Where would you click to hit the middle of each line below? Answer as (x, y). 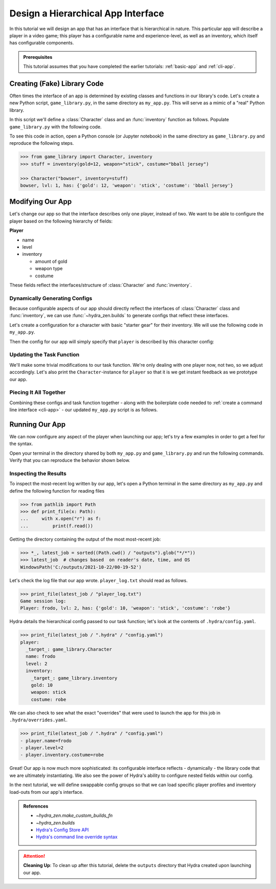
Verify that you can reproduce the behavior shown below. (70, 460)
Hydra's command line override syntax (77, 837)
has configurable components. (42, 43)
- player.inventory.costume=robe (62, 755)
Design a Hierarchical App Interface (87, 13)
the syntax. (21, 444)
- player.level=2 (42, 748)
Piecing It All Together (38, 392)
